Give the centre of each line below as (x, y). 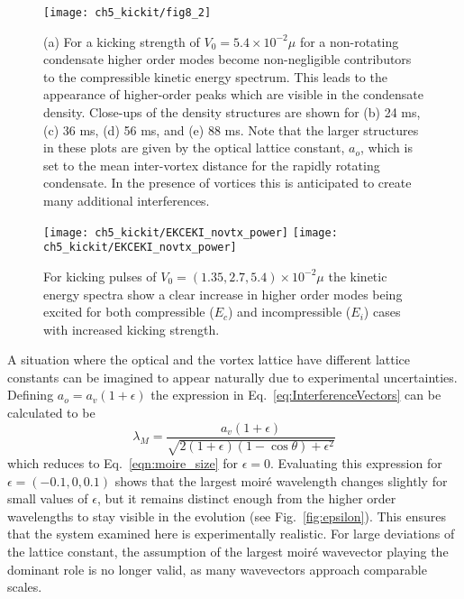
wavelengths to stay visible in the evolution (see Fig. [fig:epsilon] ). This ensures (227, 516)
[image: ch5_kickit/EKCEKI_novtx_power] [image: (191, 232)
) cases (382, 312)
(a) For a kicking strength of (122, 41)
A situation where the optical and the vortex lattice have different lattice (209, 359)
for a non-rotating (349, 41)
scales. (25, 587)
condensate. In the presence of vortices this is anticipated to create (227, 183)
